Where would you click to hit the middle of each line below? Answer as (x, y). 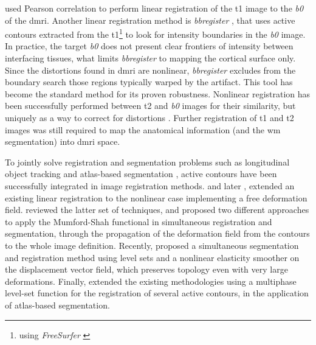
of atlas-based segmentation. (57, 305)
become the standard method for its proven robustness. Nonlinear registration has (158, 93)
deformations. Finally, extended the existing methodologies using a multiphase (151, 281)
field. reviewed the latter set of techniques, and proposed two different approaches (157, 210)
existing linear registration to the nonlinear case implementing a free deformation (156, 197)
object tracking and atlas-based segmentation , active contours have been (141, 174)
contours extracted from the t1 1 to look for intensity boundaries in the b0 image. (155, 33)
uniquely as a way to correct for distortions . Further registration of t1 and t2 (149, 117)
